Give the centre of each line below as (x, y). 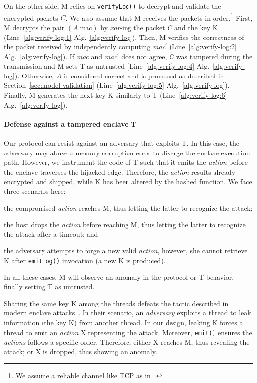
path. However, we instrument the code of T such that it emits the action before (126, 162)
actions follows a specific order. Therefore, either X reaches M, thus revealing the (127, 342)
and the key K (196, 27)
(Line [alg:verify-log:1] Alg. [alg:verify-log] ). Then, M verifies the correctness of (124, 37)
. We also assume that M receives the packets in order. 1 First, (159, 17)
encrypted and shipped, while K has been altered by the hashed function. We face (128, 181)
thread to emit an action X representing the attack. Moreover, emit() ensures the (128, 332)
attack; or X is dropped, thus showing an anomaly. (81, 351)
